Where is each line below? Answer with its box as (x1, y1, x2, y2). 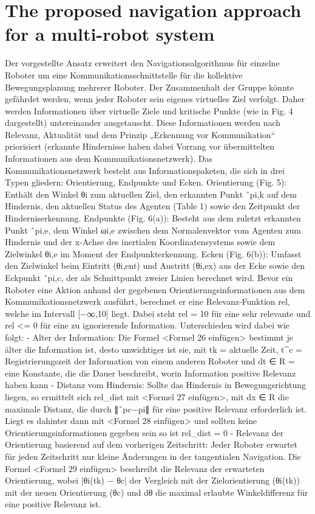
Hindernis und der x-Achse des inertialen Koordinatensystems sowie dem (5, 235, 276, 248)
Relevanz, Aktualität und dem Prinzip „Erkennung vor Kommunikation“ (5, 128, 276, 141)
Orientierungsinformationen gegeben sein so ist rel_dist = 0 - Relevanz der (5, 426, 284, 439)
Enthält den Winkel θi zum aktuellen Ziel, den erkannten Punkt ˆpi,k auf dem (5, 187, 297, 200)
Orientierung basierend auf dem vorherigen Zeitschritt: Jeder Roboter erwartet (5, 438, 298, 451)
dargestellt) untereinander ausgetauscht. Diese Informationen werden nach (5, 116, 281, 129)
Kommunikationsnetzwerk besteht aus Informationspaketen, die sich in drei (5, 164, 285, 176)
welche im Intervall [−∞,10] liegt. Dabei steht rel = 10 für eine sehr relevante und (5, 307, 311, 319)
